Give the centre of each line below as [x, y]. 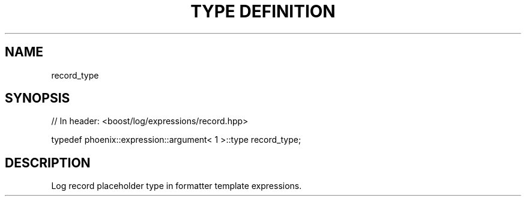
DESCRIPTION [48, 163]
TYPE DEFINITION [263, 11]
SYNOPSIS [38, 98]
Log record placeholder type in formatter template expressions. [177, 186]
